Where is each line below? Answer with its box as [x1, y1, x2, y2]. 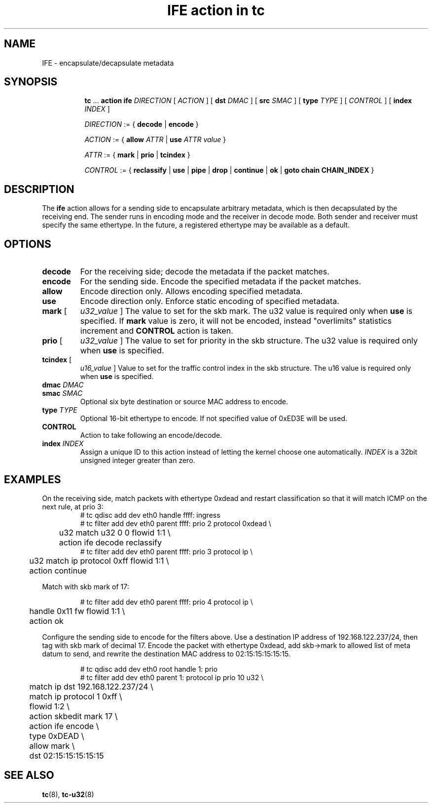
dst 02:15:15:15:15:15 [29, 750, 104, 761]
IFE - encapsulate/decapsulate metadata [42, 58, 174, 67]
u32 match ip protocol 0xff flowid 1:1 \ [29, 555, 169, 566]
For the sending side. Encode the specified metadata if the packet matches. [80, 276, 361, 287]
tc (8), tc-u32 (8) [42, 790, 94, 799]
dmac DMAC [42, 381, 84, 389]
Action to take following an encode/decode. [80, 431, 222, 440]
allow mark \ [29, 740, 75, 751]
